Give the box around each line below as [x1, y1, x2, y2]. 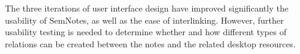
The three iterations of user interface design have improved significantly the [5, 2, 288, 14]
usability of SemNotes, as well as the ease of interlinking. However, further [5, 13, 284, 26]
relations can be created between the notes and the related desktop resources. [5, 37, 296, 50]
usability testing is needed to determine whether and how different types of [5, 25, 287, 38]
